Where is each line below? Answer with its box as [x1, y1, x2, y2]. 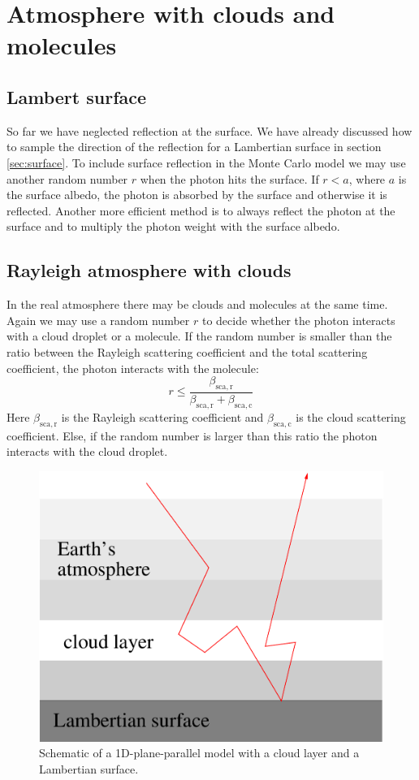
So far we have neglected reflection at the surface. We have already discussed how [6, 122, 413, 139]
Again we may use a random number [6, 311, 190, 328]
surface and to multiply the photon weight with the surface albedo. [6, 218, 340, 235]
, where [348, 170, 386, 187]
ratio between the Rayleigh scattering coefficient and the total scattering [6, 343, 368, 360]
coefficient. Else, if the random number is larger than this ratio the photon [6, 427, 378, 444]
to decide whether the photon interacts [201, 311, 395, 328]
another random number [6, 170, 128, 187]
